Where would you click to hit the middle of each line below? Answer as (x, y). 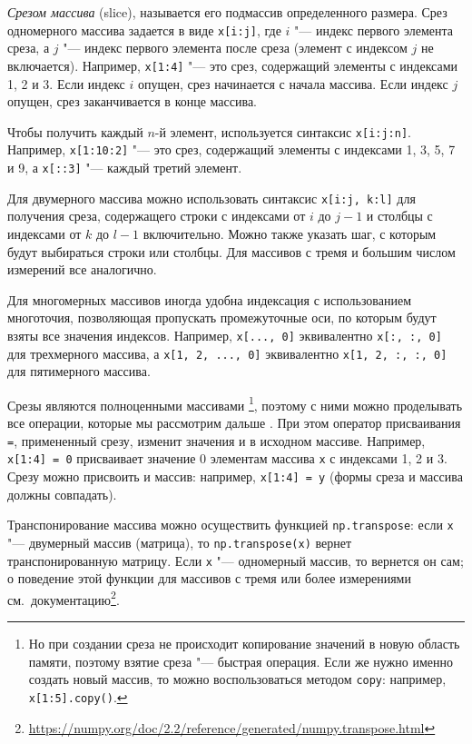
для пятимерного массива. (79, 371)
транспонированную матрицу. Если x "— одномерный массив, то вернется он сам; (236, 560)
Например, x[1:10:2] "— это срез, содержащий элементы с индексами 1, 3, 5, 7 (231, 149)
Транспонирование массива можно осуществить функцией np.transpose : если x (231, 525)
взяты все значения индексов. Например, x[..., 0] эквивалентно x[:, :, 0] (225, 335)
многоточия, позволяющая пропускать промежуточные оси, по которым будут (222, 317)
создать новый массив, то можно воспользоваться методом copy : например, (237, 679)
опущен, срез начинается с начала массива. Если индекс (293, 83)
